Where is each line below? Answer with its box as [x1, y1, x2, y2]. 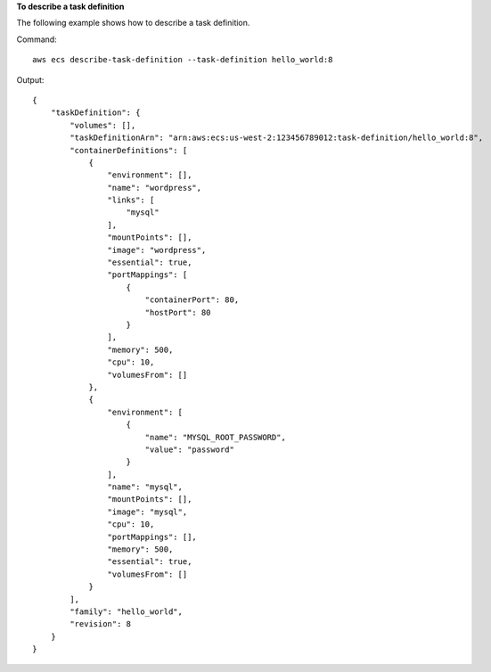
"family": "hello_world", [70, 606, 183, 617]
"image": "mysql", [107, 506, 188, 517]
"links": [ [107, 195, 155, 205]
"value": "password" [144, 444, 235, 455]
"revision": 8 [70, 619, 132, 629]
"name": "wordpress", [107, 183, 202, 193]
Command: [16, 34, 57, 45]
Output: [16, 74, 45, 85]
